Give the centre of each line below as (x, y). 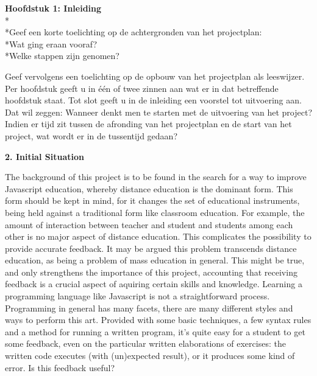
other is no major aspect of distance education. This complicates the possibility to (158, 236)
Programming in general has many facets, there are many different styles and (149, 308)
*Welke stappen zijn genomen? (62, 56)
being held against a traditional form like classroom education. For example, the (155, 212)
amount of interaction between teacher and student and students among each (149, 224)
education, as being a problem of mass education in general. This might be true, (155, 260)
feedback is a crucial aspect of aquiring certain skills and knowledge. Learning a (154, 284)
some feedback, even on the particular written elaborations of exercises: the (145, 343)
